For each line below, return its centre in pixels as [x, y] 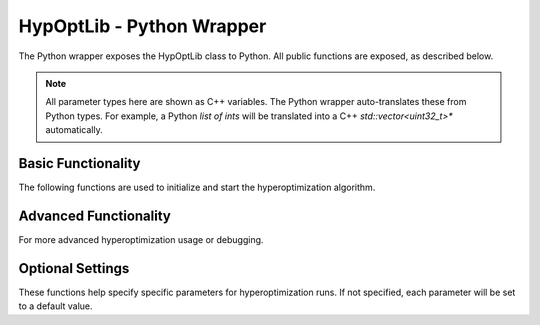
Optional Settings [74, 268]
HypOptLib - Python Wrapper [142, 26]
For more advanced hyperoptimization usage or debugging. [141, 239]
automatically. [74, 130]
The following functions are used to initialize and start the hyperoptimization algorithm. [197, 187]
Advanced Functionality [95, 215]
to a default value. [56, 306]
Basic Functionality [79, 163]
